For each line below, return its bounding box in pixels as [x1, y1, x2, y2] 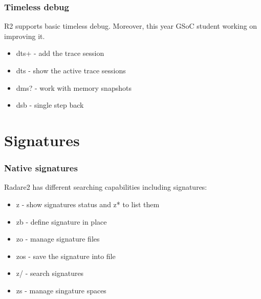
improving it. [4, 30, 45, 41]
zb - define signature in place [16, 216, 107, 227]
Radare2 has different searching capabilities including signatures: [4, 182, 207, 192]
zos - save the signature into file [16, 250, 116, 261]
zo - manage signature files [16, 233, 100, 244]
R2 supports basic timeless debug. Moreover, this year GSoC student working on [4, 21, 257, 31]
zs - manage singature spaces [16, 285, 106, 295]
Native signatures [4, 162, 78, 174]
